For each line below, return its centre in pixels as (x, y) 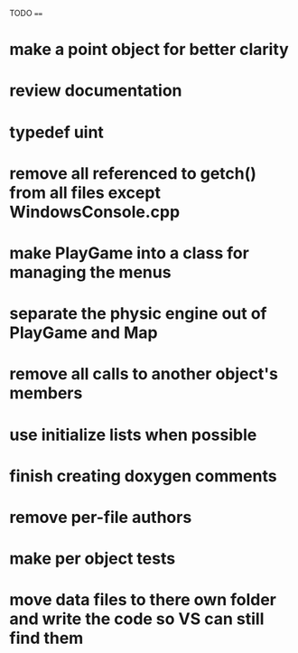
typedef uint (56, 132)
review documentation (96, 91)
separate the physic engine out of (138, 314)
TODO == (26, 13)
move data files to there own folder (143, 600)
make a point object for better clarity (149, 50)
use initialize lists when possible (133, 435)
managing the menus (90, 272)
